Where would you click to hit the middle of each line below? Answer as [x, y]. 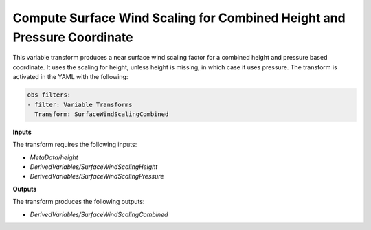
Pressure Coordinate [73, 37]
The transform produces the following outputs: [79, 202]
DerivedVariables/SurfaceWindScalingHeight [94, 167]
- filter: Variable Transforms [80, 104]
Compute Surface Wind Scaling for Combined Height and [179, 18]
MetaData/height [54, 157]
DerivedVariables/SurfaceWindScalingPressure [97, 176]
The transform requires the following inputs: [75, 145]
